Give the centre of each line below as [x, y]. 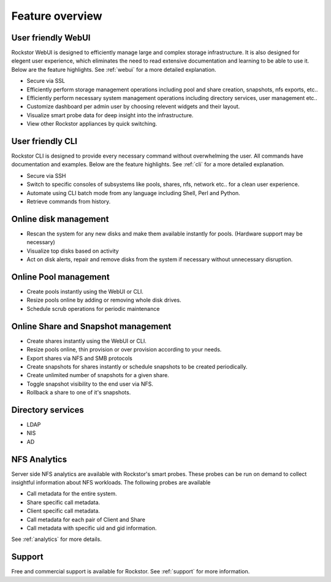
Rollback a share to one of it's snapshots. [79, 392]
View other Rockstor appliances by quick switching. [92, 124]
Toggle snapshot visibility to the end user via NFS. [90, 384]
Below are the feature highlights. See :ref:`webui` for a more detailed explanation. [114, 69]
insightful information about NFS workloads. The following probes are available [111, 483]
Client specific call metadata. [63, 511]
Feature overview [57, 16]
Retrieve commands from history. [69, 202]
